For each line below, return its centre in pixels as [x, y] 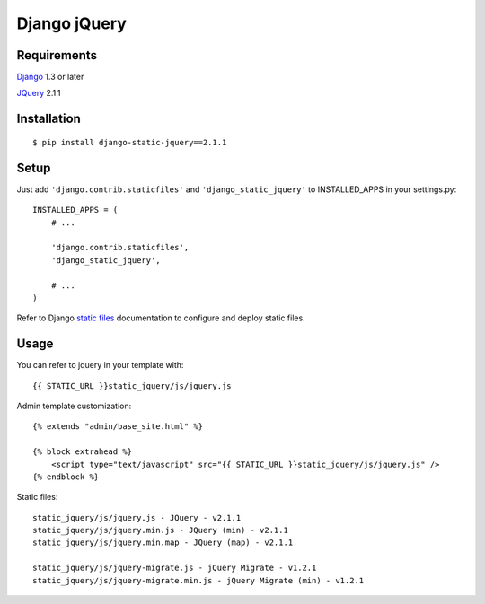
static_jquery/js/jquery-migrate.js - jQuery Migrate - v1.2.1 [175, 568]
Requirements [57, 55]
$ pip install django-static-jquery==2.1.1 [130, 142]
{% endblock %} [66, 477]
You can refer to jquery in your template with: [100, 365]
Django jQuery [72, 23]
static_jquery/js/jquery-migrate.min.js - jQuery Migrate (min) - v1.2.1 [198, 580]
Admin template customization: [74, 406]
